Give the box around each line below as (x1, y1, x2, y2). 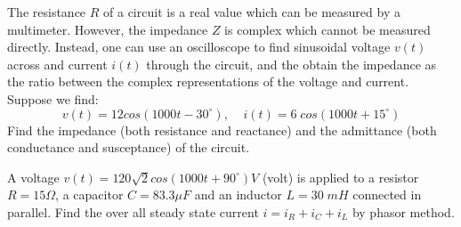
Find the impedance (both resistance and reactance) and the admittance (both (7, 120, 437, 139)
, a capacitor (55, 185, 124, 204)
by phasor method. (352, 202, 455, 221)
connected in (352, 185, 422, 204)
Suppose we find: (7, 89, 99, 108)
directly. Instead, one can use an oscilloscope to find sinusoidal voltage (7, 37, 391, 56)
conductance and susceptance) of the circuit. (7, 138, 250, 157)
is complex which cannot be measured (224, 20, 431, 38)
